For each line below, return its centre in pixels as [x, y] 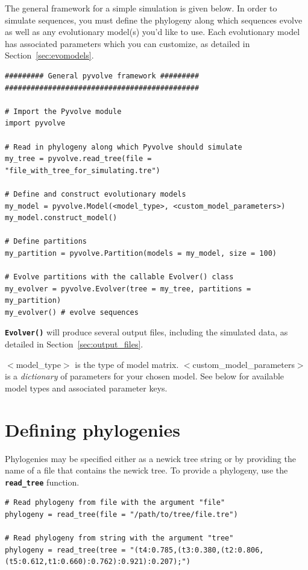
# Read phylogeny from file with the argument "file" [115, 503]
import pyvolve [35, 123]
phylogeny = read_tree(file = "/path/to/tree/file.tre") [121, 515]
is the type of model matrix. [127, 364]
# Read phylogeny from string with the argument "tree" [119, 538]
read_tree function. [42, 482]
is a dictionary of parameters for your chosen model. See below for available [145, 376]
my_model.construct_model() [61, 218]
